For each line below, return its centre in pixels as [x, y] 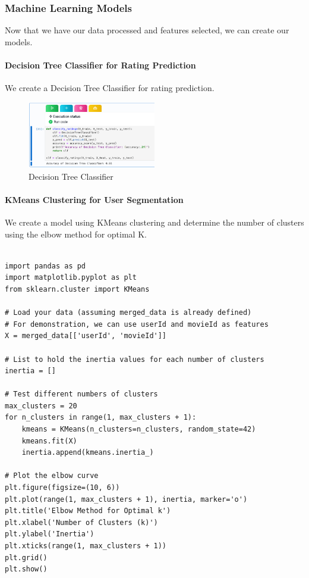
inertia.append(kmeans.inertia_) [88, 453]
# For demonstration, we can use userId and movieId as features [137, 324]
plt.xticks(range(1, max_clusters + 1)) [86, 546]
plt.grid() [26, 557]
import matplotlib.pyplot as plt [71, 278]
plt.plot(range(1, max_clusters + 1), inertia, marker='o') [126, 499]
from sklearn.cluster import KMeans [77, 289]
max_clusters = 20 [41, 406]
